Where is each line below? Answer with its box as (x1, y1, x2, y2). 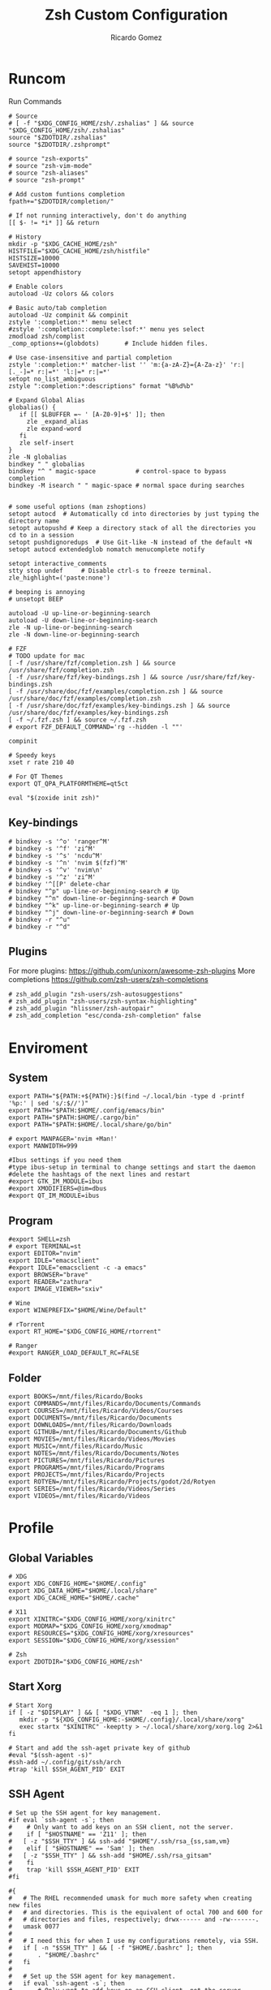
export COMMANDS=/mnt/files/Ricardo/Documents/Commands (8, 1399, 201, 1407)
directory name (8, 517, 60, 525)
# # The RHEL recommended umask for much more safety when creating (8, 1893, 252, 1902)
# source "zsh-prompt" (8, 176, 85, 184)
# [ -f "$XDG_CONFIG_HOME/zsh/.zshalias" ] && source (8, 119, 195, 127)
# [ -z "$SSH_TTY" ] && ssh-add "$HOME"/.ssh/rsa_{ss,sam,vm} (8, 1837, 230, 1846)
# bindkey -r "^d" (8, 923, 71, 931)
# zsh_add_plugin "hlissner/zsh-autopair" (8, 1005, 154, 1013)
